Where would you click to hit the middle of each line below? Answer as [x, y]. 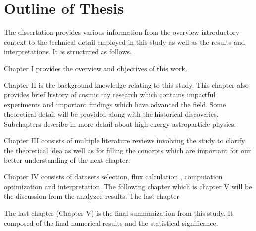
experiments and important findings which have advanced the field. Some [115, 104]
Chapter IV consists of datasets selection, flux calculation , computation [113, 177]
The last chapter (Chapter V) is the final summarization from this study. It [119, 213]
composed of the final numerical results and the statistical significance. [111, 222]
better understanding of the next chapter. [67, 160]
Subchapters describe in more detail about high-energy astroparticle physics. [120, 123]
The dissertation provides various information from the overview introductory [122, 32]
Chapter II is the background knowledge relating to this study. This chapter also [126, 85]
